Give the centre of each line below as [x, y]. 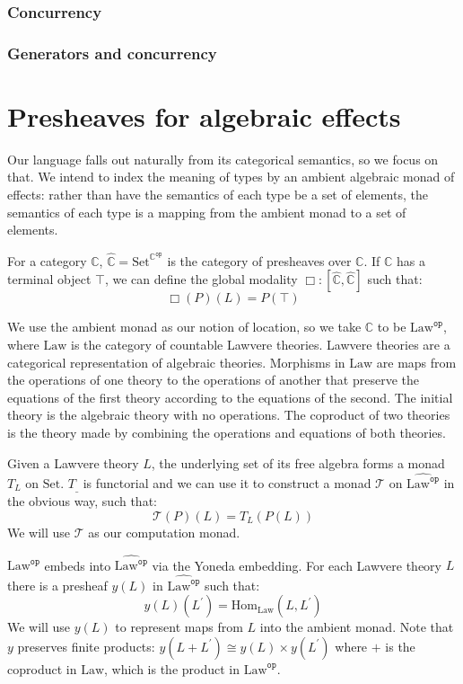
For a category [47, 260]
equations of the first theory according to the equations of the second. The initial [230, 397]
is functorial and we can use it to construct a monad [227, 482]
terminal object [49, 279]
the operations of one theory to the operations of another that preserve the [213, 380]
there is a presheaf [57, 585]
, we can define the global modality [201, 279]
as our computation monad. [164, 532]
